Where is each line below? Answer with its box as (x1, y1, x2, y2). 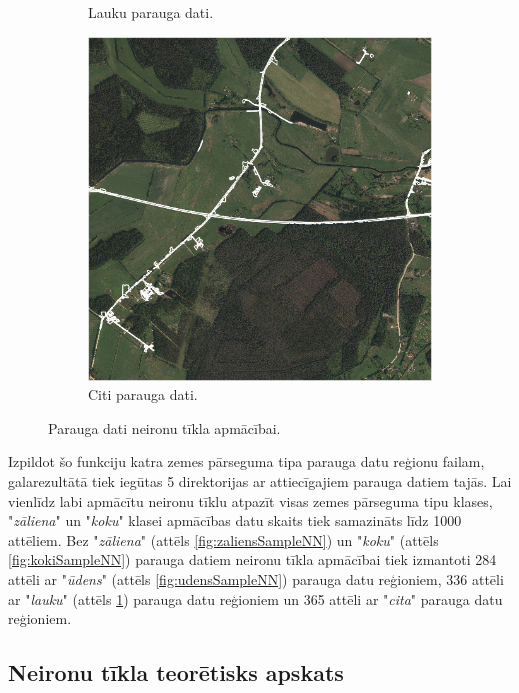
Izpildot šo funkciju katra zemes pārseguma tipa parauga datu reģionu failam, (8, 451, 485, 472)
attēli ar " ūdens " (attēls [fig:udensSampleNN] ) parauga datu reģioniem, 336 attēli (8, 568, 504, 589)
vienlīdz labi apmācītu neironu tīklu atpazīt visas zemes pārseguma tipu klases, (8, 490, 493, 511)
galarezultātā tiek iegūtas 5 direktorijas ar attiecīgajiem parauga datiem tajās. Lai (8, 470, 512, 491)
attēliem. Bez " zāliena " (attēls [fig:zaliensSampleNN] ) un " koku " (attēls (8, 529, 439, 550)
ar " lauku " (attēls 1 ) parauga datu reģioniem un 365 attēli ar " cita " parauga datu (8, 588, 503, 609)
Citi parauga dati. (88, 384, 198, 405)
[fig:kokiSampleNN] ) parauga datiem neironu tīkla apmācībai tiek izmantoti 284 (8, 549, 497, 570)
